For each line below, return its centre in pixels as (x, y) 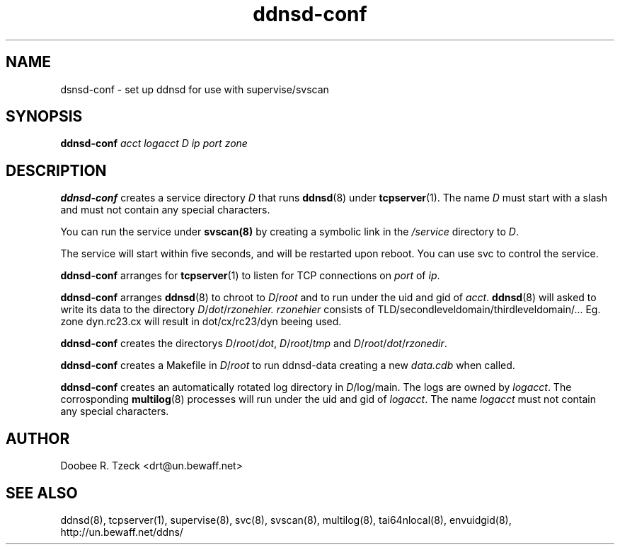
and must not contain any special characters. (165, 210)
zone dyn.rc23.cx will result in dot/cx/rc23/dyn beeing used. (201, 322)
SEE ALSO (42, 493)
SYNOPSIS (44, 117)
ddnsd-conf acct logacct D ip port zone (154, 144)
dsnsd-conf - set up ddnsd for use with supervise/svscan (195, 89)
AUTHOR (38, 438)
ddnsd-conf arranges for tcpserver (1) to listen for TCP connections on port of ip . (250, 276)
